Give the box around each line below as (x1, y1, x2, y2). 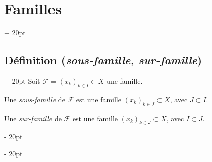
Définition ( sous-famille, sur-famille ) (4, 52, 202, 68)
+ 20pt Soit (4, 75, 40, 86)
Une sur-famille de (4, 113, 62, 123)
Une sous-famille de (4, 94, 65, 104)
